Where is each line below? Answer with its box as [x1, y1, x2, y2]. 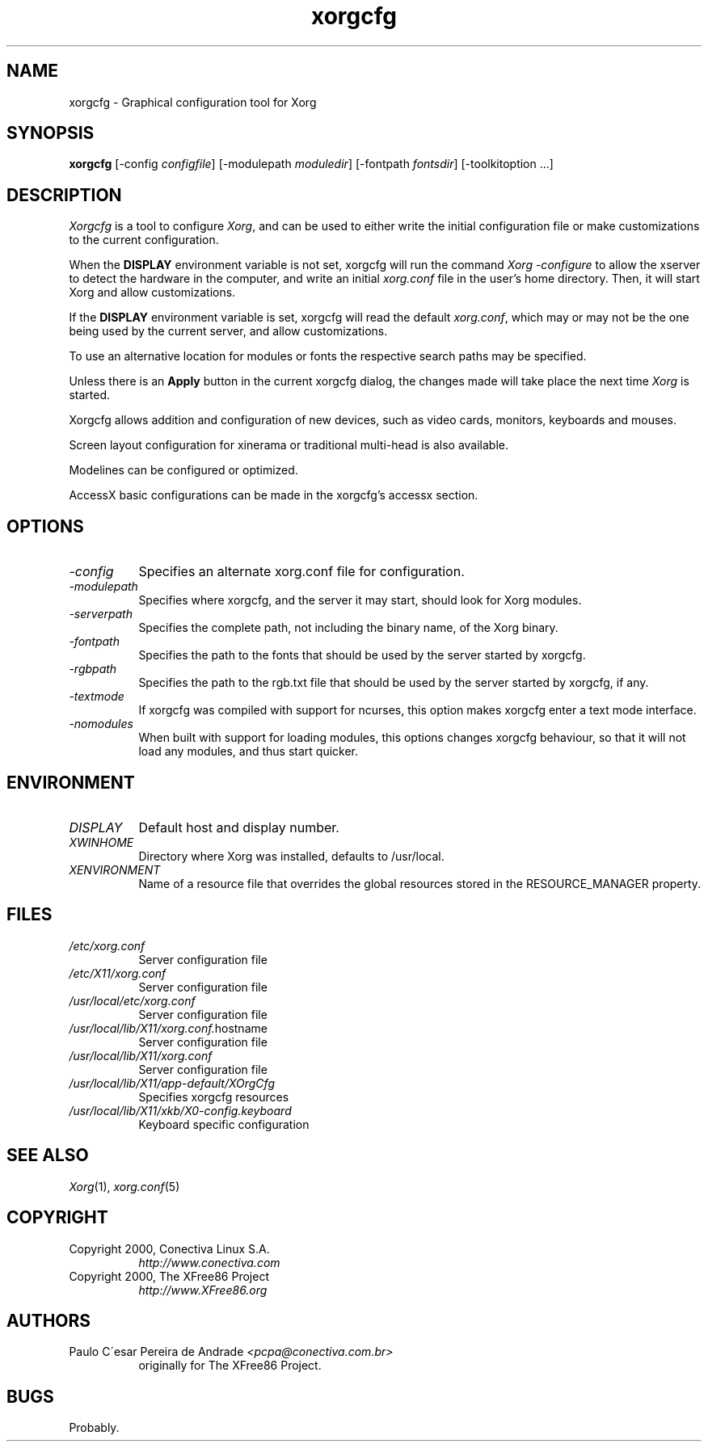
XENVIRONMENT [69, 862, 161, 877]
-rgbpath [69, 662, 117, 676]
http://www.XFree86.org [138, 1282, 268, 1297]
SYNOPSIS [6, 123, 95, 144]
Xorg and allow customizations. [69, 285, 236, 300]
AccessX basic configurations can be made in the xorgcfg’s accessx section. [69, 488, 478, 503]
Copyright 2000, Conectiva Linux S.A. [69, 1241, 270, 1256]
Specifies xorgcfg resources [138, 1089, 289, 1104]
